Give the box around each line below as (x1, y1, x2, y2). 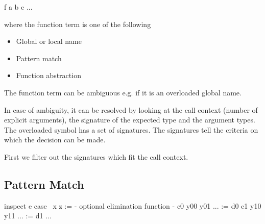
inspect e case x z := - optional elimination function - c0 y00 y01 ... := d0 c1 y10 (4, 200, 261, 211)
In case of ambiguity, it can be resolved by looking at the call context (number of (4, 104, 258, 115)
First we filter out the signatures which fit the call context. (4, 151, 188, 162)
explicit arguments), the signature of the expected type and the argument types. (4, 114, 255, 125)
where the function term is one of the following (4, 18, 151, 29)
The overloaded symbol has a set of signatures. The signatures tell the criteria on (4, 124, 258, 135)
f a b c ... (4, 2, 33, 12)
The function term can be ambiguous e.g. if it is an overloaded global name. (4, 87, 242, 97)
